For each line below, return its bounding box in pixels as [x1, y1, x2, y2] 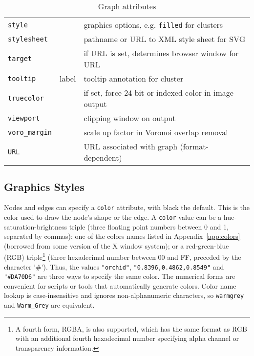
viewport [8, 114, 40, 122]
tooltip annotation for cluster [84, 73, 184, 84]
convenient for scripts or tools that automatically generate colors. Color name [4, 280, 236, 291]
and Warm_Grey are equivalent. [4, 300, 95, 310]
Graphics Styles [4, 179, 85, 194]
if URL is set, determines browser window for [84, 47, 239, 59]
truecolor [8, 94, 44, 102]
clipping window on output [84, 112, 176, 124]
